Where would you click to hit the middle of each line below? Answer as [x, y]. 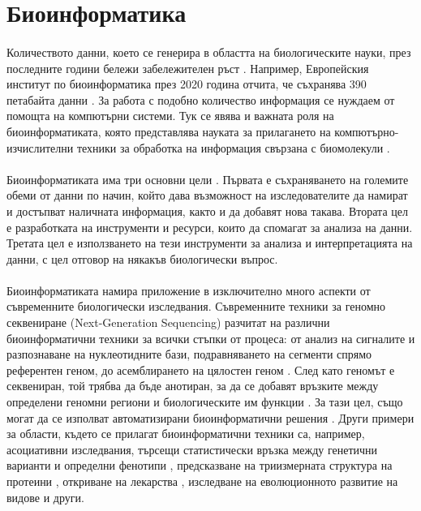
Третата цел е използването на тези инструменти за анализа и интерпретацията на [210, 243]
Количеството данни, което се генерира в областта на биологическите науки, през [209, 52]
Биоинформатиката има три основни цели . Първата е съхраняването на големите [208, 179]
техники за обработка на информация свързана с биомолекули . [233, 147]
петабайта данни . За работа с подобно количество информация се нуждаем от [201, 99]
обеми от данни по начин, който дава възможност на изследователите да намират [207, 195]
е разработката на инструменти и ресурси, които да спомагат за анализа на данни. [210, 227]
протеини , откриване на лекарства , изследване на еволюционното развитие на [202, 481]
